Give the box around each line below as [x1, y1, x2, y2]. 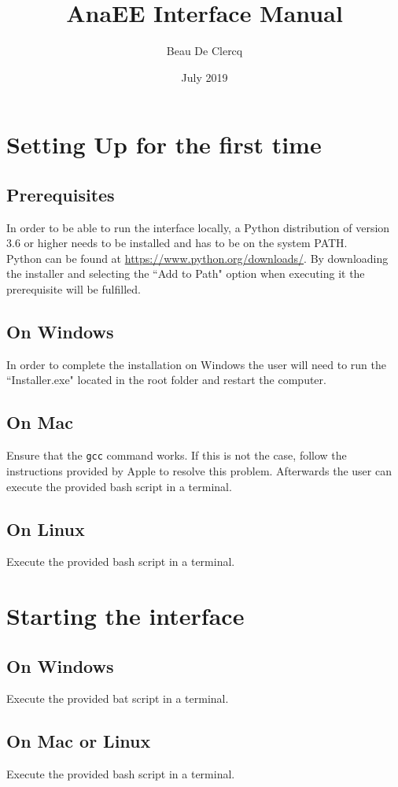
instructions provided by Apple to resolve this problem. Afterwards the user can [6, 462, 392, 478]
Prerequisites [6, 182, 115, 206]
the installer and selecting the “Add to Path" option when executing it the [6, 265, 365, 282]
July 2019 [181, 68, 228, 85]
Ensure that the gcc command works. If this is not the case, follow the [6, 447, 347, 464]
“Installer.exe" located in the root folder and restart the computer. [6, 371, 326, 388]
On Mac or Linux [6, 729, 151, 753]
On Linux [6, 516, 85, 541]
